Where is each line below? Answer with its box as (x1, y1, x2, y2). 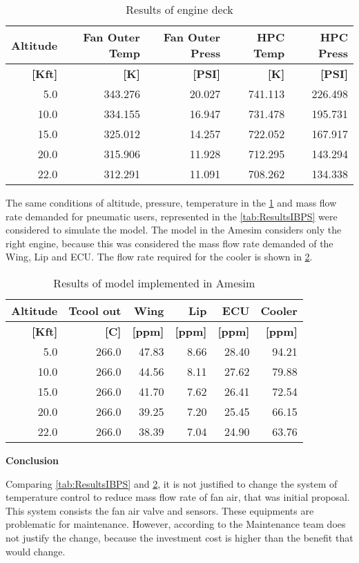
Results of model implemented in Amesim (53, 274, 255, 291)
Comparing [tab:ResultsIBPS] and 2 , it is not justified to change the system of (6, 476, 338, 490)
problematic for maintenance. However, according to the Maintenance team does (6, 517, 346, 531)
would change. (6, 544, 66, 558)
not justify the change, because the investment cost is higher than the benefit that (6, 530, 353, 544)
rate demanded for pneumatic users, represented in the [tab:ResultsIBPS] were (6, 209, 338, 223)
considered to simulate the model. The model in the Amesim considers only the (6, 222, 342, 237)
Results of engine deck (126, 1, 233, 17)
